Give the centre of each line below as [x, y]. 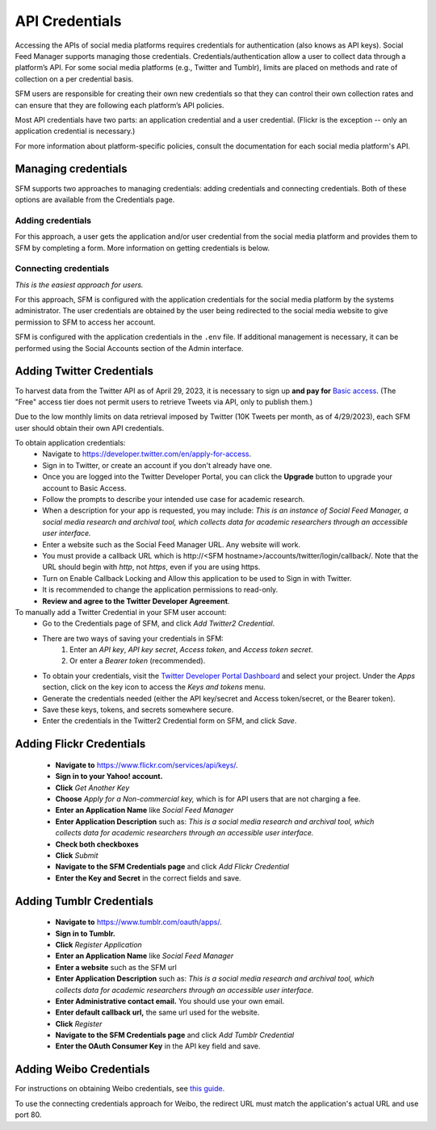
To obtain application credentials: [70, 443]
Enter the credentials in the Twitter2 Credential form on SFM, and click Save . [170, 721]
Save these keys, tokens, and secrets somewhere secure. [138, 709]
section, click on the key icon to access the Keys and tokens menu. [154, 687]
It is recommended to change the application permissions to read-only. [160, 590]
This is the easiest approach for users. [79, 285]
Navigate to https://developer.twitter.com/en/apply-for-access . [147, 454]
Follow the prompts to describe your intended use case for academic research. [174, 500]
